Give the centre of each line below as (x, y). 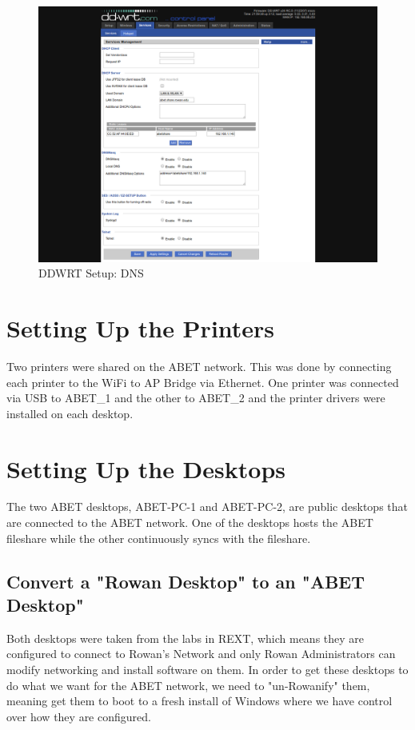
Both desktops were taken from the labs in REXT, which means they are (186, 638)
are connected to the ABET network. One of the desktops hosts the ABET (190, 523)
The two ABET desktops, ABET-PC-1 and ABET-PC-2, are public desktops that (207, 507)
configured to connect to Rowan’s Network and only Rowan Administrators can (201, 654)
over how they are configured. (79, 716)
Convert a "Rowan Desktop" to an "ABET (186, 581)
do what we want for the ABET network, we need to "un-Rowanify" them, (188, 685)
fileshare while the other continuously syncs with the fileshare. (159, 538)
